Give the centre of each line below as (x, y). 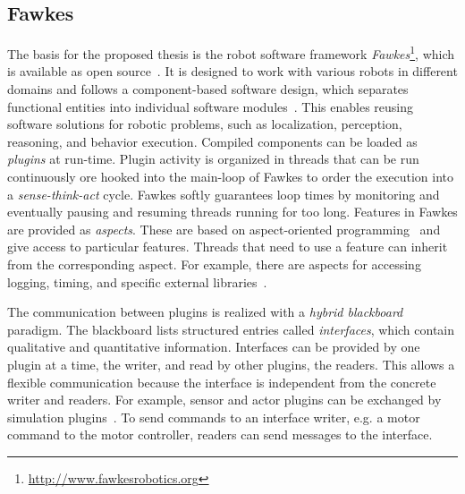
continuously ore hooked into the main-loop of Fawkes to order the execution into (231, 177)
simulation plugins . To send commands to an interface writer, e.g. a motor (214, 417)
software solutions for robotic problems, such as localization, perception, (205, 124)
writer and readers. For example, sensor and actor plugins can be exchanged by (224, 400)
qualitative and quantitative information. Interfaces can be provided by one (214, 347)
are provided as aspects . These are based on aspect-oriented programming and (224, 229)
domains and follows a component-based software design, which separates (208, 89)
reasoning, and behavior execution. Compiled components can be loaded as (212, 141)
